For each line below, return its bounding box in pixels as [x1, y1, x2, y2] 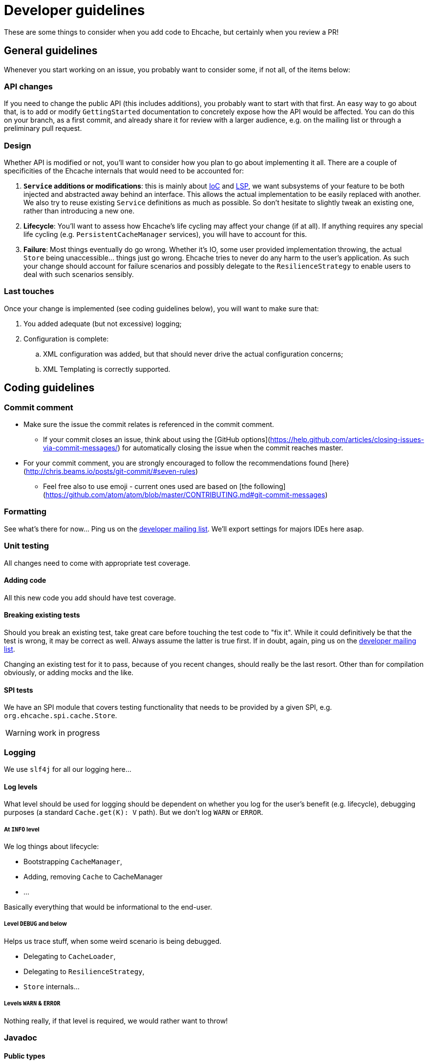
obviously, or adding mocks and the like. [4, 668, 134, 677]
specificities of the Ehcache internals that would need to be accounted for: [4, 167, 244, 175]
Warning [5, 728, 36, 738]
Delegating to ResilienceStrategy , [23, 967, 145, 976]
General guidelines [4, 44, 98, 57]
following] [254, 482, 286, 491]
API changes [4, 81, 53, 91]
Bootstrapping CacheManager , [23, 857, 123, 866]
